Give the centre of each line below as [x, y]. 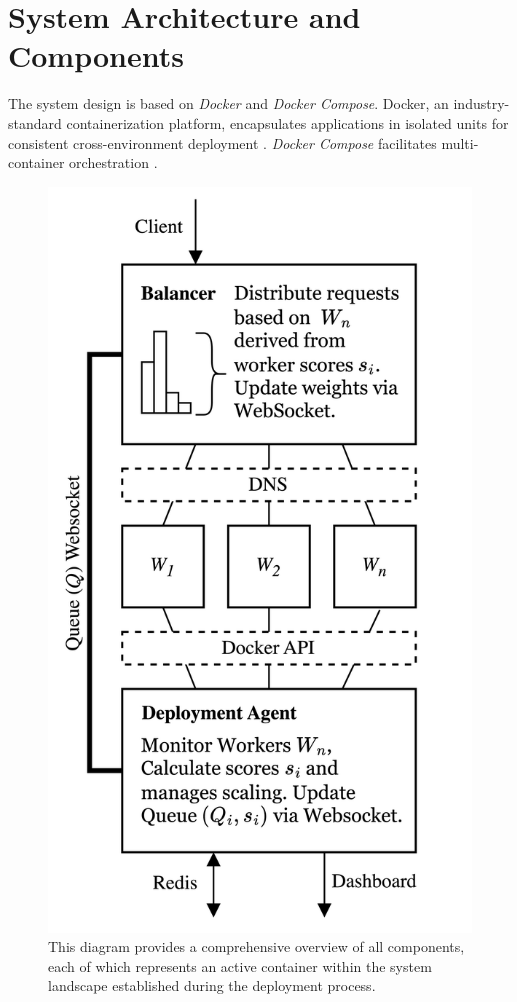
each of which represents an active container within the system [240, 965]
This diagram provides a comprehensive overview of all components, [256, 946]
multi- [460, 142]
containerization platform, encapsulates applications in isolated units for [287, 122]
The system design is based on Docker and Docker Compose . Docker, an [228, 103]
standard [35, 122]
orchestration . [113, 162]
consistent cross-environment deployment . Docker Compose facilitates [222, 142]
